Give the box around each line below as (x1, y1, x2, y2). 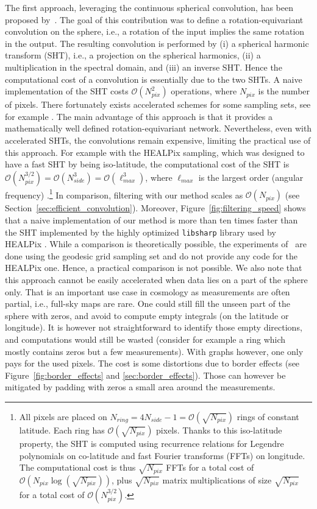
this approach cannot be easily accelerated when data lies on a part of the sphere (5, 273, 308, 286)
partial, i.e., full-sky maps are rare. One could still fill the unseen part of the (5, 297, 290, 310)
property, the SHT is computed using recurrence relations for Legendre (19, 437, 284, 449)
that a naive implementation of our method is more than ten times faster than (5, 213, 298, 226)
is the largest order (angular (198, 170, 304, 183)
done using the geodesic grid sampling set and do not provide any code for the (5, 249, 297, 262)
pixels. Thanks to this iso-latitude (156, 423, 282, 436)
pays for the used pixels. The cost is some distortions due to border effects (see (5, 357, 300, 370)
